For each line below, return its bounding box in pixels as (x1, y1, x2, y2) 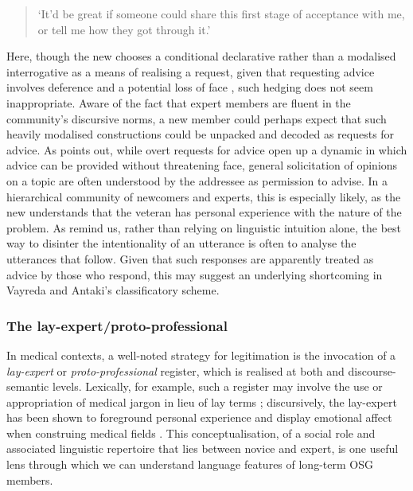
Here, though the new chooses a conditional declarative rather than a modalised (6, 48, 396, 64)
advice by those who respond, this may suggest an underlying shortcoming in (6, 266, 383, 283)
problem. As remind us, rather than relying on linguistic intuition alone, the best (6, 219, 402, 236)
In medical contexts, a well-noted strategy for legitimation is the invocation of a (6, 346, 396, 363)
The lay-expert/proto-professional (6, 315, 228, 335)
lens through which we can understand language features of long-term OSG (6, 456, 373, 473)
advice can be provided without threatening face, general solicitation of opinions (6, 157, 398, 173)
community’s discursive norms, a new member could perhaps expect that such (6, 110, 387, 127)
